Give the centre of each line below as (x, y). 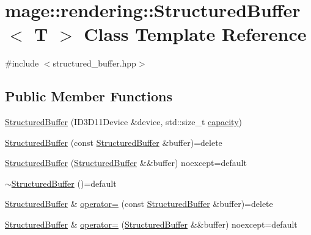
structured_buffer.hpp (94, 63)
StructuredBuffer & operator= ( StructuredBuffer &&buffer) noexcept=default (151, 224)
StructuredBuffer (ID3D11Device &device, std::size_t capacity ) (123, 122)
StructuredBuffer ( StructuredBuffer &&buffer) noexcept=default (126, 163)
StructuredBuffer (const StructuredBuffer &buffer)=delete (114, 142)
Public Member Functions (89, 96)
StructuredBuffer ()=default (64, 183)
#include (22, 63)
